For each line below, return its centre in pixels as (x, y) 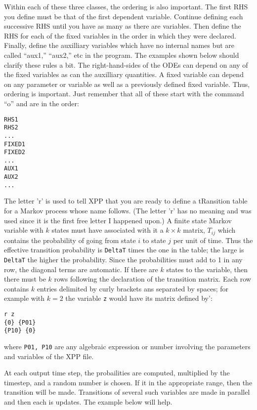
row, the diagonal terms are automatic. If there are (81, 269)
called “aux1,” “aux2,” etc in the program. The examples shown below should (122, 55)
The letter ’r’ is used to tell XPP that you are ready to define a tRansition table (126, 201)
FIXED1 (15, 144)
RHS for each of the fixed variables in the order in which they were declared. (120, 35)
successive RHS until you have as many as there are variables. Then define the (123, 26)
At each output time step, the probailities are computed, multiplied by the (117, 373)
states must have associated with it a (107, 230)
